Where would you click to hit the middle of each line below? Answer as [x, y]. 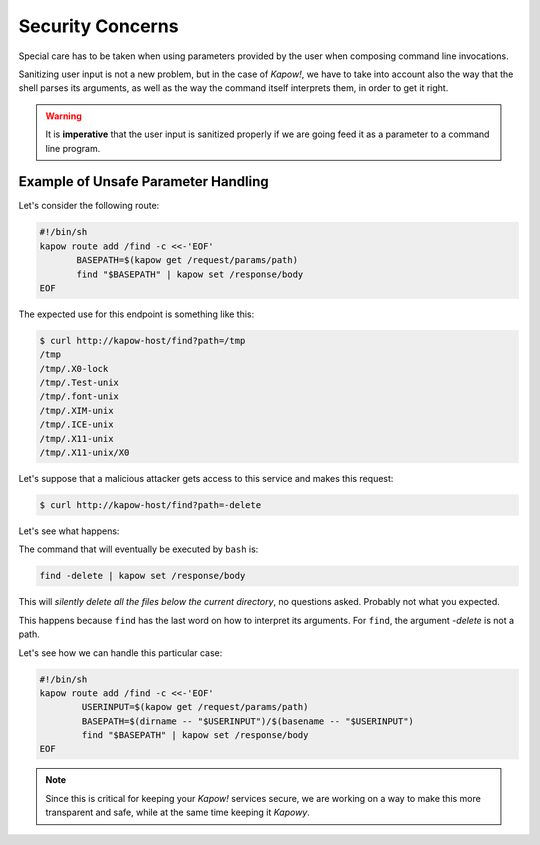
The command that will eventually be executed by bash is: [138, 549]
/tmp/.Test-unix [79, 383]
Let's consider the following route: [89, 206]
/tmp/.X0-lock [74, 368]
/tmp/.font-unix [79, 396]
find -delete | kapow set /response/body [142, 576]
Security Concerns [98, 26]
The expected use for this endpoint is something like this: [136, 314]
